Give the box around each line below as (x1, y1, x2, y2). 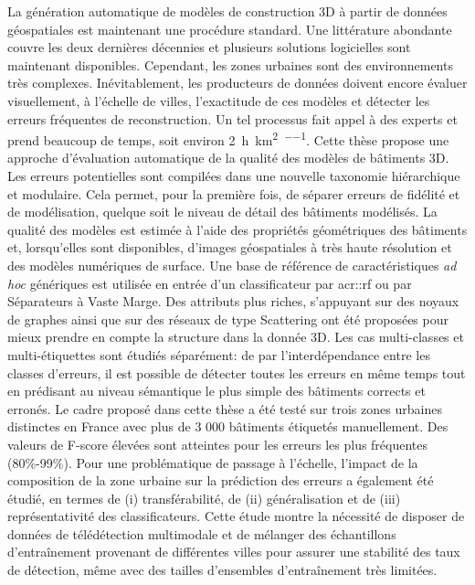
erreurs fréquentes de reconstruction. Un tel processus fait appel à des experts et (7, 109, 458, 128)
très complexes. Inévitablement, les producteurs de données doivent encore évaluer (7, 73, 468, 92)
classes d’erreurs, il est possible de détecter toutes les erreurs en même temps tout (7, 363, 466, 382)
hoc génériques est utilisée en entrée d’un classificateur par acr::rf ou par (7, 273, 412, 292)
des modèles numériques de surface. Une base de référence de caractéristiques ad (7, 255, 457, 274)
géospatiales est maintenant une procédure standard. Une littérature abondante (7, 19, 452, 38)
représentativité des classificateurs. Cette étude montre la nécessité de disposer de (7, 506, 465, 526)
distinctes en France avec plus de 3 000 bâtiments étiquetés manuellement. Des (7, 417, 449, 436)
